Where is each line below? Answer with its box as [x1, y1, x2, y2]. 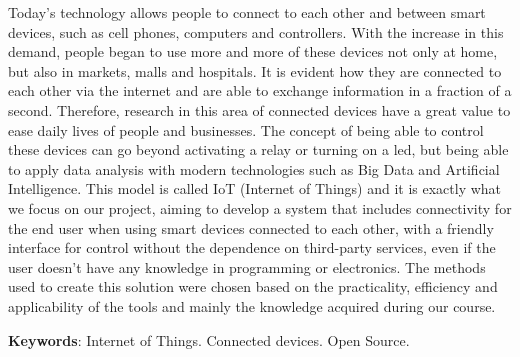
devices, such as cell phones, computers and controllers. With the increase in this [8, 21, 504, 42]
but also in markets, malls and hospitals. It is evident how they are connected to [8, 60, 502, 81]
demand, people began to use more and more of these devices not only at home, [8, 41, 498, 62]
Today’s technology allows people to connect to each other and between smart [8, 2, 486, 22]
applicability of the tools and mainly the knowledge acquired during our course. [8, 295, 496, 316]
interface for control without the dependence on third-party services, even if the [8, 237, 496, 258]
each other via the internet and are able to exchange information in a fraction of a [8, 80, 512, 101]
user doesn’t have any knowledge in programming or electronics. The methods [8, 256, 486, 277]
